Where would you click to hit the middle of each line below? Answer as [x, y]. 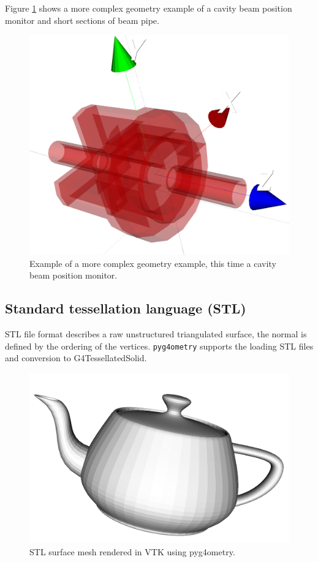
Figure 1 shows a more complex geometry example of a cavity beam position [149, 8]
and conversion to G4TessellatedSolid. [76, 358]
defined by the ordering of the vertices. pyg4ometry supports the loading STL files [159, 346]
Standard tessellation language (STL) [126, 308]
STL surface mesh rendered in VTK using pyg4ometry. [132, 551]
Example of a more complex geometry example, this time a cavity [153, 263]
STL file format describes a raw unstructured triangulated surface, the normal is [156, 334]
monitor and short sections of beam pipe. [82, 20]
